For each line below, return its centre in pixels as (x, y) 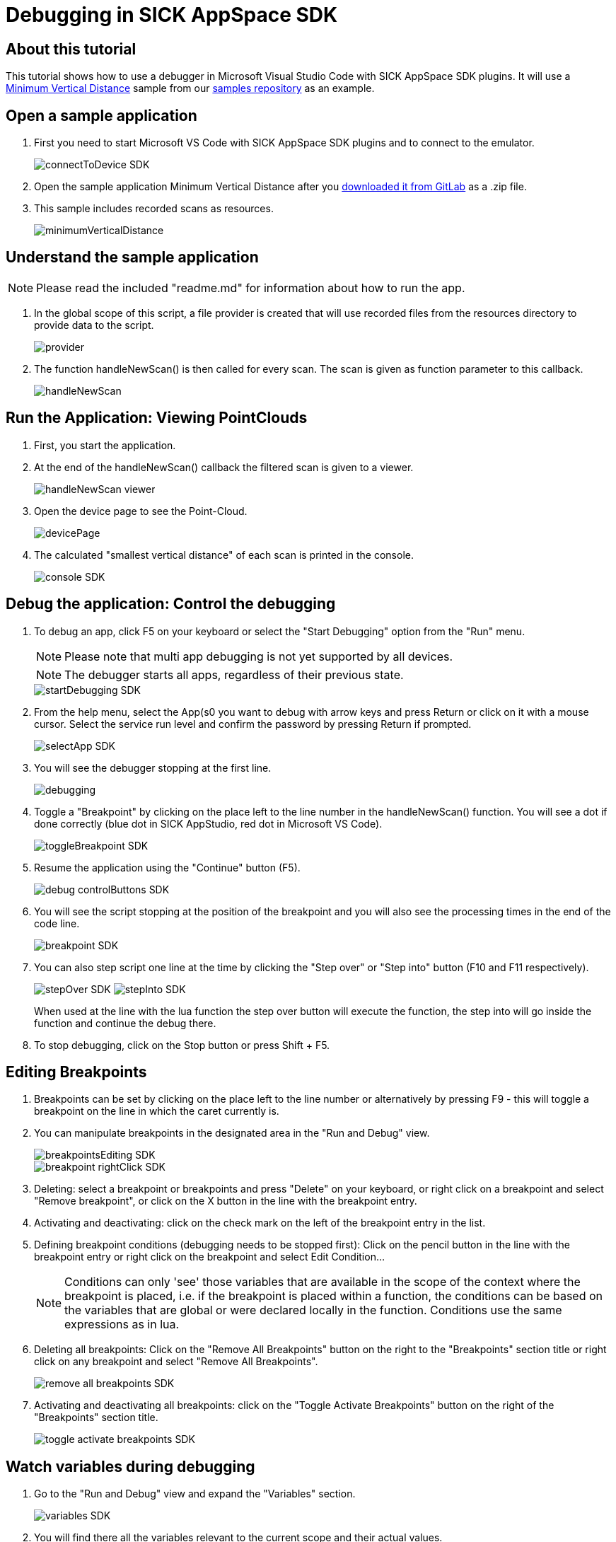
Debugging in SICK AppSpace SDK (172, 15)
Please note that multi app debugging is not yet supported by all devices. (259, 656)
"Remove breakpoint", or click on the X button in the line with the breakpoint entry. (226, 1201)
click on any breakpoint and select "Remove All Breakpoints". (176, 1362)
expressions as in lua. (122, 1324)
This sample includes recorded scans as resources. (154, 209)
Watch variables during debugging (130, 1466)
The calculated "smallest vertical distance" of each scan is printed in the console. (224, 555)
